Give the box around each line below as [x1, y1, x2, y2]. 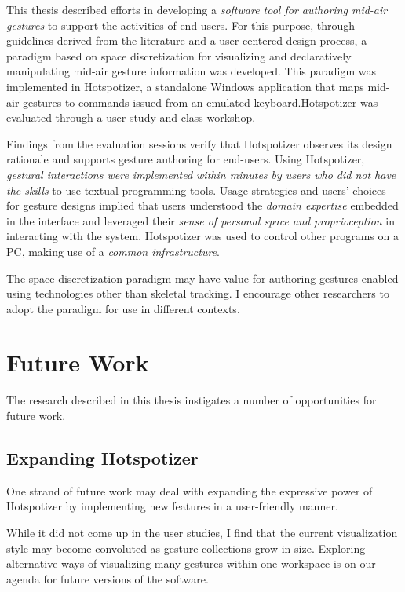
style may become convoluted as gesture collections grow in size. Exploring [6, 539, 366, 556]
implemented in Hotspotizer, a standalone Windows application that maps [6, 78, 364, 94]
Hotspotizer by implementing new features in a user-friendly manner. [6, 498, 338, 514]
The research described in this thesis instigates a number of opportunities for [6, 392, 377, 408]
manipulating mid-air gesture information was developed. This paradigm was [6, 63, 377, 79]
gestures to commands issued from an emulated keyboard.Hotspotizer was [23, 93, 378, 110]
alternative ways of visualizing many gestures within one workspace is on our [6, 555, 376, 572]
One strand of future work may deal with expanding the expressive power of [6, 482, 373, 499]
